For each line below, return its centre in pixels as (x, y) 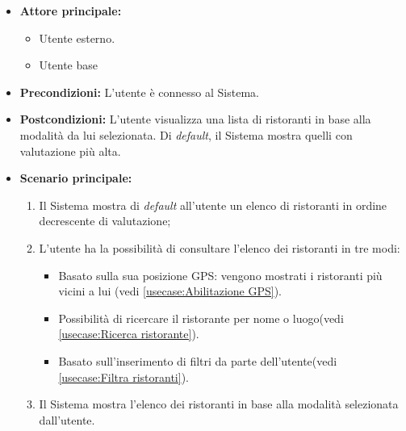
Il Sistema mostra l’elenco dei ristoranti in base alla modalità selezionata (219, 404)
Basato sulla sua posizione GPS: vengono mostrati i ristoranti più (220, 275)
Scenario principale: (76, 178)
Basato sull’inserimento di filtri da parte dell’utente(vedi (198, 360)
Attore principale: (71, 10)
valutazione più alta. (70, 151)
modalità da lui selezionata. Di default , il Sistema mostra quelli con (186, 134)
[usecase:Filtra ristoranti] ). (123, 377)
